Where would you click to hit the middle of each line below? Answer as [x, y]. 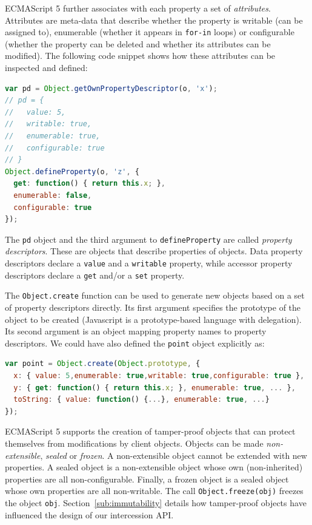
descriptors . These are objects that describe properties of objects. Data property [154, 251]
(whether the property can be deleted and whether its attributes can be [138, 43]
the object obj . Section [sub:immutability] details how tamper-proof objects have [156, 503]
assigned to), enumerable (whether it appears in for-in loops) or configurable [150, 32]
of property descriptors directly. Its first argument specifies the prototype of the [153, 307]
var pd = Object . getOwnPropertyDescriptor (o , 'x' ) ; [111, 88]
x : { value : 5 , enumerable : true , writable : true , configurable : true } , [159, 376]
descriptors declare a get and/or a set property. [95, 275]
